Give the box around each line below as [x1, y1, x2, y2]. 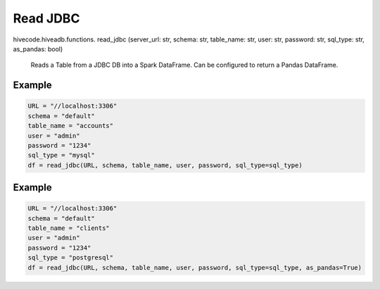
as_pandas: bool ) [13, 44, 63, 53]
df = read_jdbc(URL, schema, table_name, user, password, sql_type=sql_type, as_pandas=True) [27, 264, 362, 271]
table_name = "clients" [27, 224, 110, 232]
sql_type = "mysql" [27, 151, 95, 160]
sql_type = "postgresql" [27, 254, 114, 262]
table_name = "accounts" [27, 122, 114, 130]
